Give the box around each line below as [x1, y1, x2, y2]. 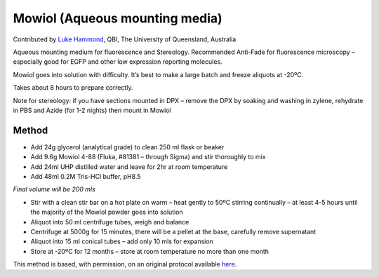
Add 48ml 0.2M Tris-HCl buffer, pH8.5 [30, 172, 141, 180]
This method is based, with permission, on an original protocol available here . [13, 260, 237, 269]
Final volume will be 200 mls [13, 185, 96, 194]
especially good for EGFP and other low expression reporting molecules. [13, 58, 222, 66]
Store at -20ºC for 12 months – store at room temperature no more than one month [30, 247, 270, 255]
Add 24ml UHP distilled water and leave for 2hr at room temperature [30, 162, 228, 171]
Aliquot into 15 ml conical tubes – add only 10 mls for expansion [30, 237, 213, 245]
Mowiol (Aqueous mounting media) [13, 11, 222, 26]
